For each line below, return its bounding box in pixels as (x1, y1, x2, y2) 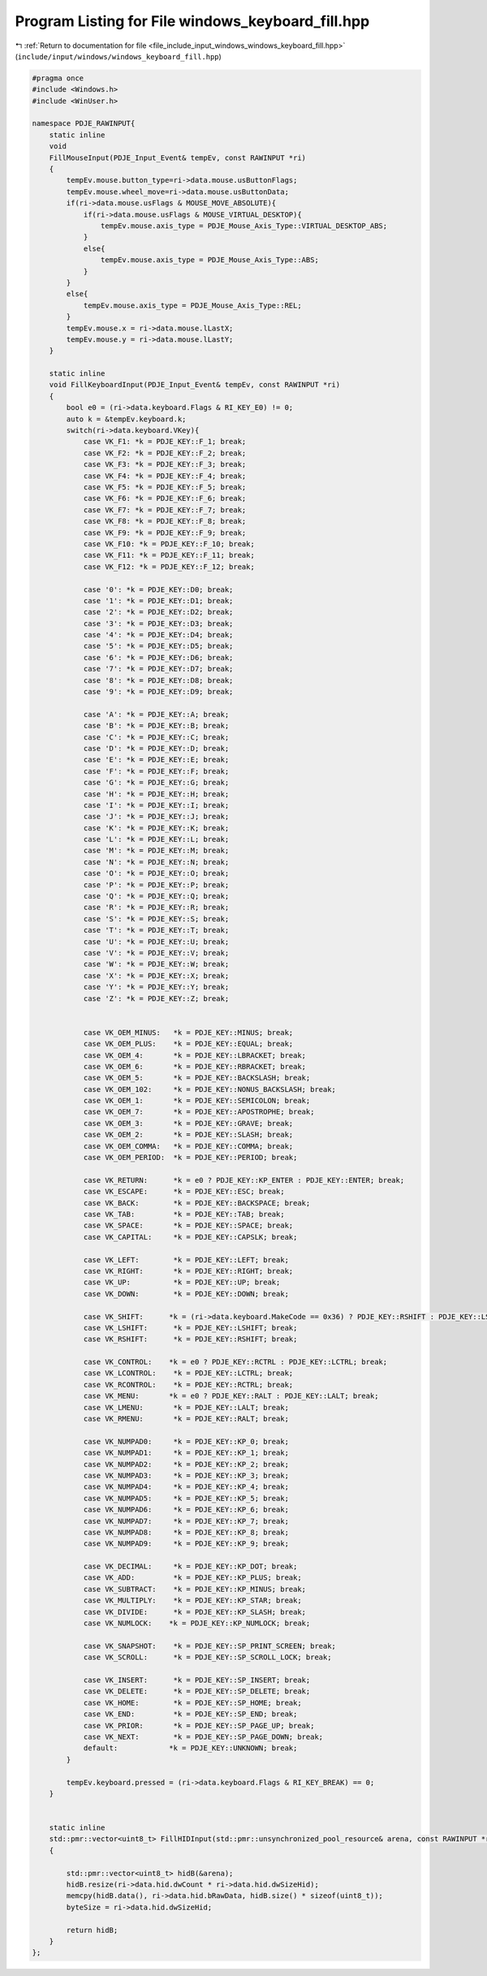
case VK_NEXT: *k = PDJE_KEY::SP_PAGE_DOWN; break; (83, 1732, 324, 1741)
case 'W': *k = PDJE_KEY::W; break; (83, 960, 230, 969)
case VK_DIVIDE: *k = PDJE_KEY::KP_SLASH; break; (83, 1607, 307, 1616)
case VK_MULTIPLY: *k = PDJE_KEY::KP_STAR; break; (83, 1596, 302, 1605)
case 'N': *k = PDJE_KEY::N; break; (83, 857, 230, 866)
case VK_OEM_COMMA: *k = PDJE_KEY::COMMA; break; (83, 1141, 294, 1150)
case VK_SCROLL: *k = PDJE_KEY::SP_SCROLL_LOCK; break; (83, 1653, 332, 1662)
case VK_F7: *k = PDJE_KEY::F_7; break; (83, 505, 247, 515)
